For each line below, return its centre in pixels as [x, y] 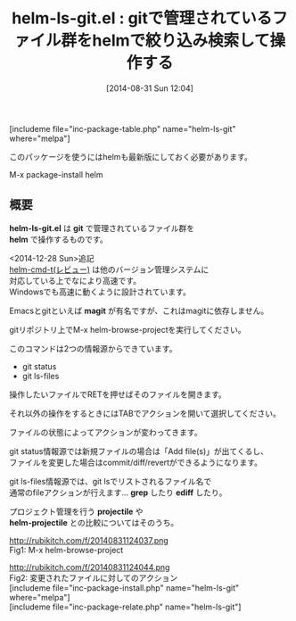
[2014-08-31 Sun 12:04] [150, 88]
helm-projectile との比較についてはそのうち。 [94, 522]
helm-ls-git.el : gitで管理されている [142, 18]
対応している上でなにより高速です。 [75, 280]
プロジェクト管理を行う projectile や [77, 511]
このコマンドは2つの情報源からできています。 [93, 348]
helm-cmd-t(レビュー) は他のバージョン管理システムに [109, 269]
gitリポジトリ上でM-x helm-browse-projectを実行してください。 [127, 329]
